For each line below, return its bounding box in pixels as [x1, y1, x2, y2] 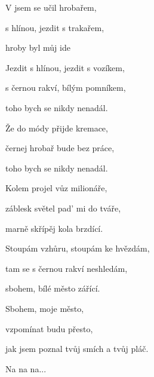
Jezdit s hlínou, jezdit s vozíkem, [5, 61, 125, 73]
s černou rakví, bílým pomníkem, [5, 81, 126, 94]
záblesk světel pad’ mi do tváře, [5, 201, 121, 214]
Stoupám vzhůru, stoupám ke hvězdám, [5, 242, 150, 255]
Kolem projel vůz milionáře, [5, 182, 107, 194]
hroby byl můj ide [5, 41, 70, 54]
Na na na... [5, 362, 47, 375]
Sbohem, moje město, [5, 302, 84, 314]
